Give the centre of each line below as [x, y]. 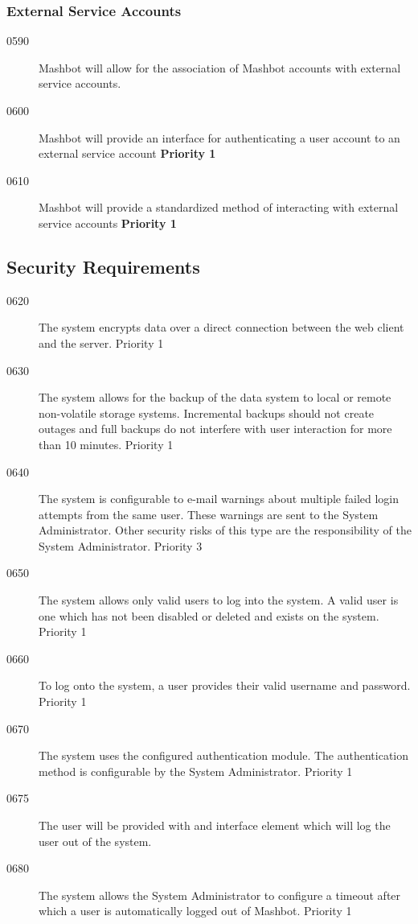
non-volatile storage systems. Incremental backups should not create [207, 412]
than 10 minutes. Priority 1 [106, 444]
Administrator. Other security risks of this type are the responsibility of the [225, 530]
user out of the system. [95, 841]
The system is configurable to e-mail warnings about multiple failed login [219, 499]
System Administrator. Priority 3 [121, 545]
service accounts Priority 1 [108, 223]
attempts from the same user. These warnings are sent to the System [209, 514]
